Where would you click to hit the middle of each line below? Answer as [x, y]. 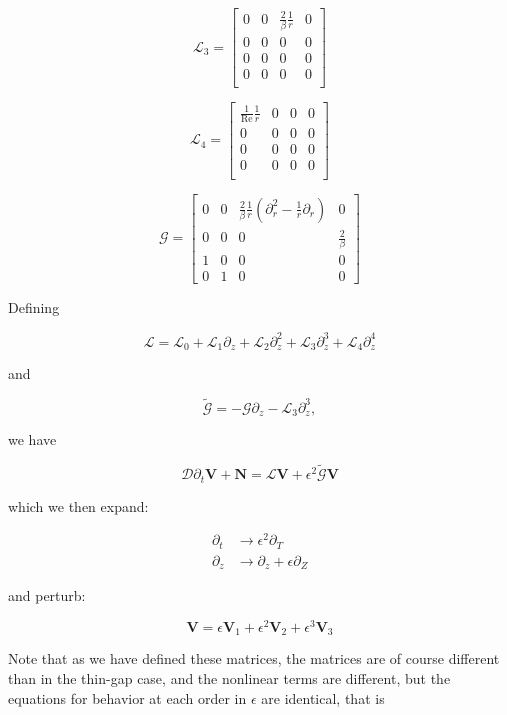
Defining [34, 307]
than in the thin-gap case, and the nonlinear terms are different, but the [229, 677]
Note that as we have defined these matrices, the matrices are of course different [254, 658]
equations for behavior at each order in [127, 697]
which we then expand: [78, 505]
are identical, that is [323, 697]
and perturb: [47, 595]
